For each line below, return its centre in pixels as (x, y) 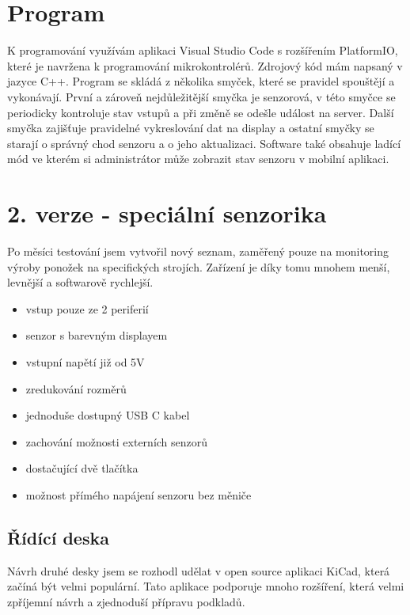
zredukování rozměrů (76, 388)
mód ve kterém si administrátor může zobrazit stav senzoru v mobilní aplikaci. (198, 159)
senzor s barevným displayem (97, 335)
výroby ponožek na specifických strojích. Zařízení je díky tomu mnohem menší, (199, 266)
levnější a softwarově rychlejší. (80, 282)
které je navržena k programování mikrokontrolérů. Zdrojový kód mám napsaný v (205, 65)
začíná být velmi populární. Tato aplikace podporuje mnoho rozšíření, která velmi (206, 586)
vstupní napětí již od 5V (85, 361)
